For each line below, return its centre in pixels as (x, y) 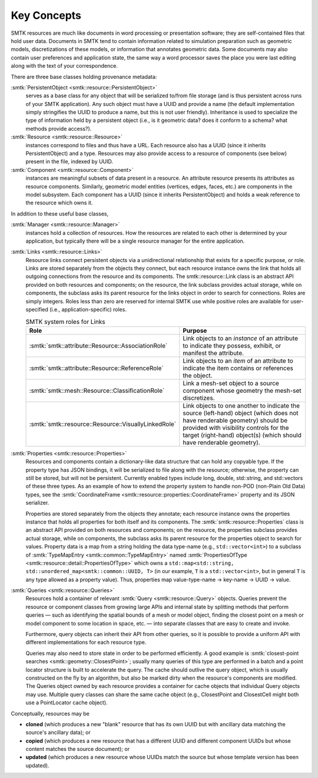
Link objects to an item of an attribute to (238, 360)
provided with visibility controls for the (236, 428)
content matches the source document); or (78, 749)
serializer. (37, 503)
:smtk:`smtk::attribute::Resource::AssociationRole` (98, 346)
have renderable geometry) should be (235, 420)
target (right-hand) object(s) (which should (242, 435)
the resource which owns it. (59, 203)
